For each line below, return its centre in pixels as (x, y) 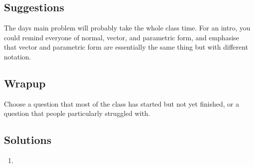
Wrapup (25, 83)
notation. (18, 56)
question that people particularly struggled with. (77, 113)
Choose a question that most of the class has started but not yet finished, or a (122, 103)
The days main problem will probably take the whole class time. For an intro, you (127, 28)
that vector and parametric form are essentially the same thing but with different (126, 47)
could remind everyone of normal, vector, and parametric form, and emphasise (122, 37)
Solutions (28, 140)
